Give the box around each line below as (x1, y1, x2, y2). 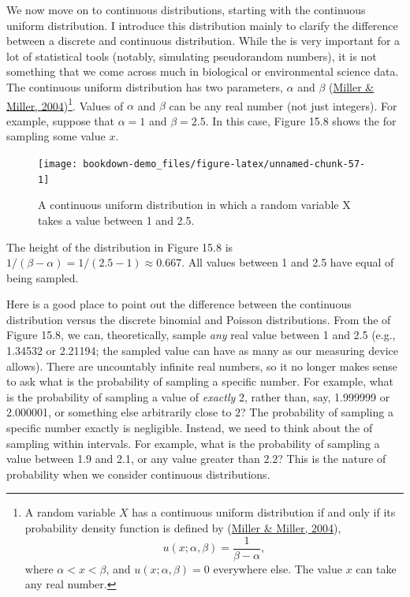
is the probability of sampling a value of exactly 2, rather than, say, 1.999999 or (6, 388, 390, 405)
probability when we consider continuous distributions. (6, 465, 270, 482)
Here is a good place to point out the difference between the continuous (6, 296, 352, 312)
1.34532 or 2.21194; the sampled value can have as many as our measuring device (6, 342, 398, 359)
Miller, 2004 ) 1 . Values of (6, 95, 124, 114)
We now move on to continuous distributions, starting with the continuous (6, 2, 366, 17)
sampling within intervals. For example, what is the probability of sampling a (6, 435, 380, 451)
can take (356, 560, 397, 576)
